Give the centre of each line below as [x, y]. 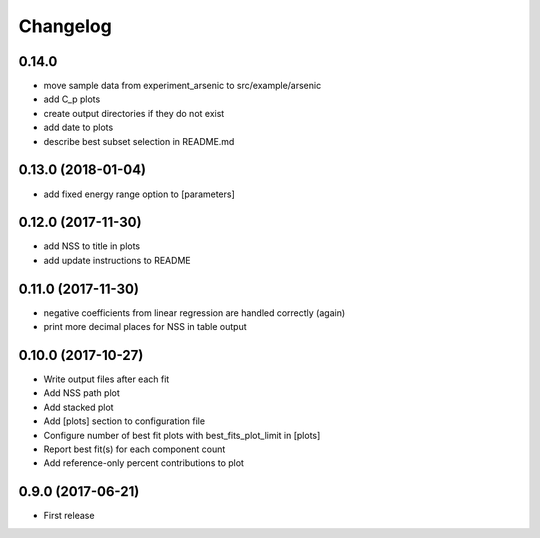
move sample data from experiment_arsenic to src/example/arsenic [182, 86]
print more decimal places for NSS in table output [145, 327]
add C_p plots [72, 99]
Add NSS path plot [81, 393]
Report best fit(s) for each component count [134, 449]
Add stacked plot [78, 407]
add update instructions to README [117, 260]
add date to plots [78, 127]
